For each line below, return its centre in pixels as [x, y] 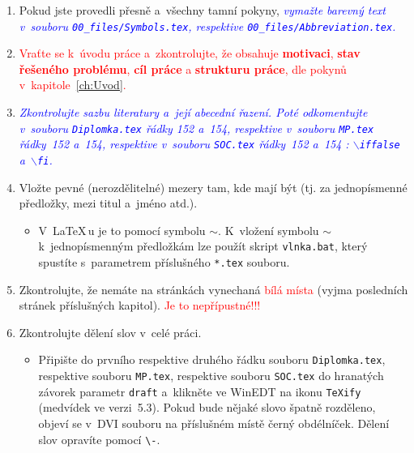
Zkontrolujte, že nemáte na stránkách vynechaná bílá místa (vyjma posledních [213, 289]
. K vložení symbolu [269, 230]
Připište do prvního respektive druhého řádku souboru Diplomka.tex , [212, 359]
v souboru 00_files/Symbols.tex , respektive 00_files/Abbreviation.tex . [207, 26]
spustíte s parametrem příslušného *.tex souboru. [164, 262]
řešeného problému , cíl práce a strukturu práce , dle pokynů [183, 68]
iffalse [380, 145]
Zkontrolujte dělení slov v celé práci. [110, 332]
